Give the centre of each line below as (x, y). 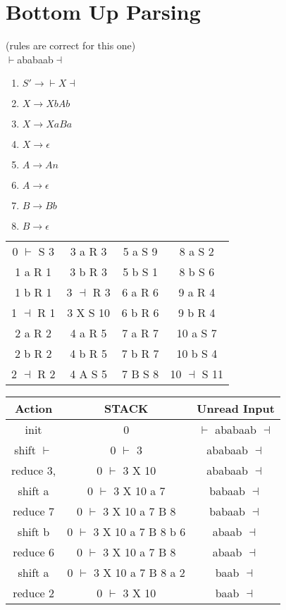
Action (33, 409)
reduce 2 (33, 593)
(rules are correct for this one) (71, 45)
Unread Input (236, 409)
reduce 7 (33, 511)
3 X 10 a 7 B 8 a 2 (139, 573)
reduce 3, (34, 471)
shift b (34, 532)
